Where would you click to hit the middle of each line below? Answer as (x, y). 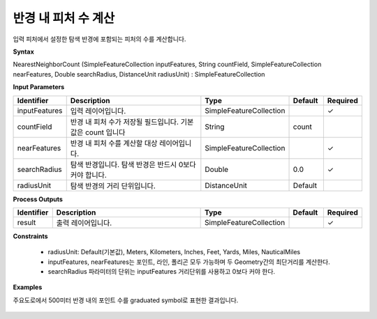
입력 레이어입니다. (98, 111)
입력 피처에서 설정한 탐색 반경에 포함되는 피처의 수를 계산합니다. (99, 39)
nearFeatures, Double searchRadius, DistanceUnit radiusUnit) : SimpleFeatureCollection (139, 74)
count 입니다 (105, 132)
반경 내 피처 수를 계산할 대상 (114, 143)
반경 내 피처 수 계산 (64, 18)
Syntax (23, 52)
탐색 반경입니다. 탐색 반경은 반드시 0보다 (133, 164)
